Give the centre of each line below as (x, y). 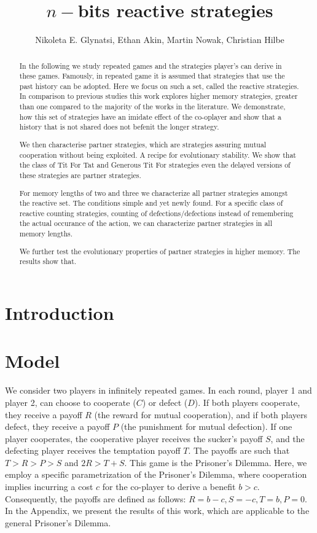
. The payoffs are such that (239, 450)
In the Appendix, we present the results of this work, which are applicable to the (157, 511)
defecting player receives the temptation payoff (93, 450)
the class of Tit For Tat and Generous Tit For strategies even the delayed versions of (155, 165)
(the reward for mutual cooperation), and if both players (201, 414)
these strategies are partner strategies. (80, 175)
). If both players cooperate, (247, 402)
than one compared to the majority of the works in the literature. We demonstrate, (152, 107)
